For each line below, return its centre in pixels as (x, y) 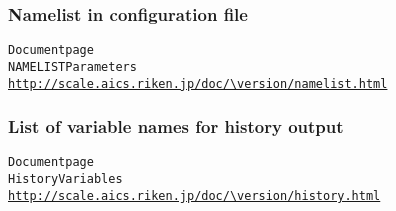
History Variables (65, 179)
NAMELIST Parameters (72, 66)
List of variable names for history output (176, 126)
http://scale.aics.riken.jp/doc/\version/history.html (194, 195)
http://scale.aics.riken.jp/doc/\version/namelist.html (198, 83)
